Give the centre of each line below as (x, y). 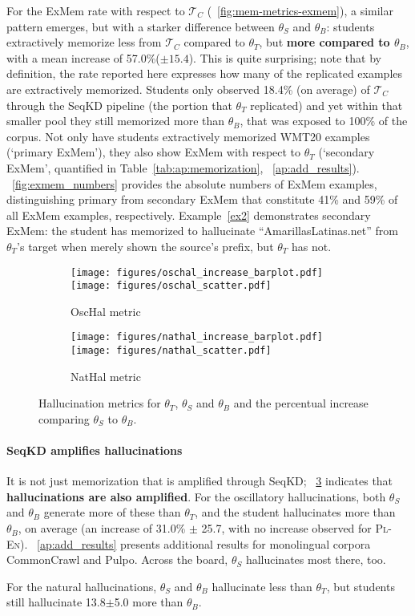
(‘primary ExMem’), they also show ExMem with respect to (154, 152)
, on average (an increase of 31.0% (102, 528)
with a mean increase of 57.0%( (83, 57)
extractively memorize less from (84, 42)
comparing (64, 418)
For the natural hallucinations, (82, 586)
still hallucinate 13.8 (56, 602)
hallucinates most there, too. (316, 559)
